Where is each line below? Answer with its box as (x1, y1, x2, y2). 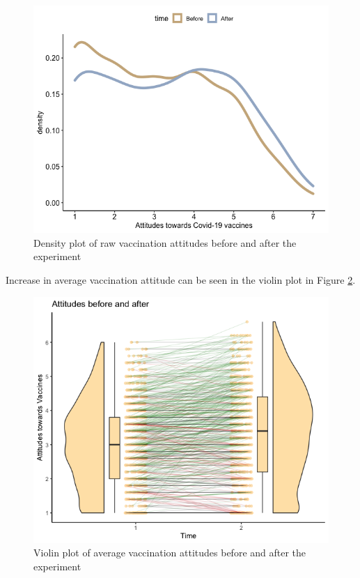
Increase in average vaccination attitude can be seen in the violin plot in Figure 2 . (6, 272, 356, 287)
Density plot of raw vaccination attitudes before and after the (33, 235, 297, 250)
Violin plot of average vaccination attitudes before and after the (33, 545, 306, 560)
